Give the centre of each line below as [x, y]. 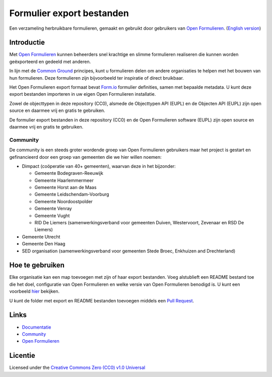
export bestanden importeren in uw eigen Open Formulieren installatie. [83, 94]
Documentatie [37, 327]
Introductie [27, 43]
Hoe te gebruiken [37, 265]
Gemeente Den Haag [44, 244]
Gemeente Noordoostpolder [64, 201]
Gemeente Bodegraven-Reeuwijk [69, 173]
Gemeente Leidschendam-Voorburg [72, 195]
